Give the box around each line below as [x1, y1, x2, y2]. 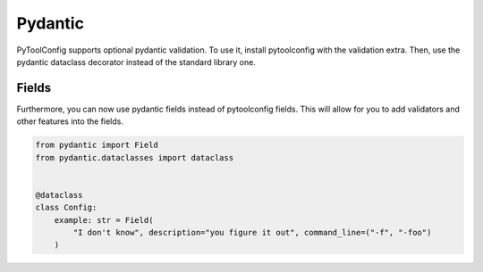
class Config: [35, 202, 97, 213]
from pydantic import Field [35, 140, 158, 151]
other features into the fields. [16, 116, 124, 127]
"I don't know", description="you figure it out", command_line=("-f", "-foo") [72, 227, 432, 237]
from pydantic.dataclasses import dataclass [35, 152, 234, 162]
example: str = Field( [54, 215, 154, 225]
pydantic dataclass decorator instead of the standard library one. [16, 56, 257, 67]
